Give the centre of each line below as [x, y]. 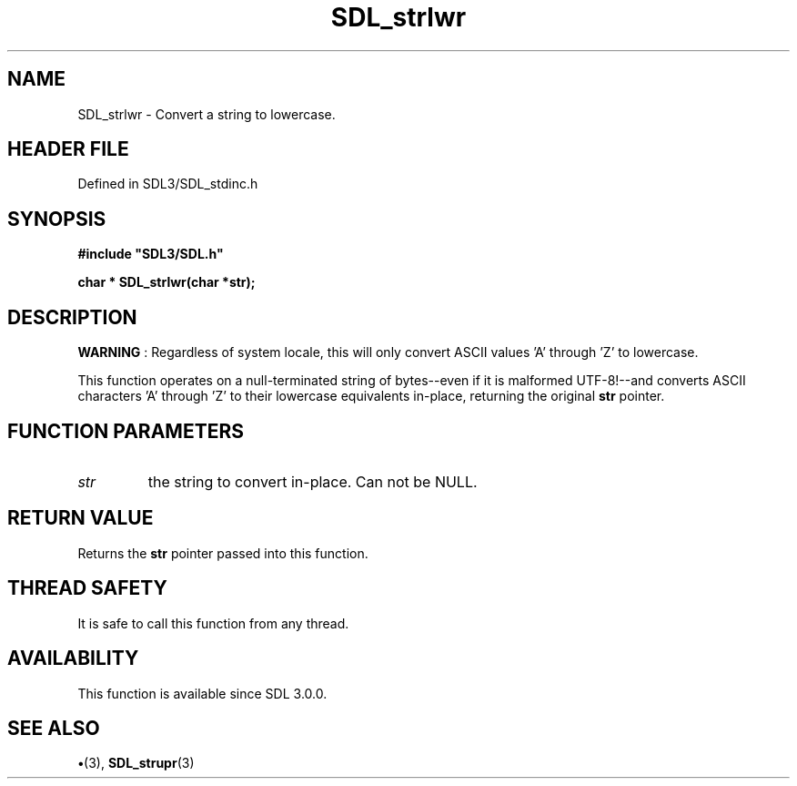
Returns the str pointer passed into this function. [223, 553]
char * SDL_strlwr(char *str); [166, 282]
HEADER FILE [68, 149]
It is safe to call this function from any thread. [213, 623]
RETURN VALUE [81, 518]
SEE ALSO [54, 728]
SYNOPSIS [57, 219]
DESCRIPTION [72, 317]
